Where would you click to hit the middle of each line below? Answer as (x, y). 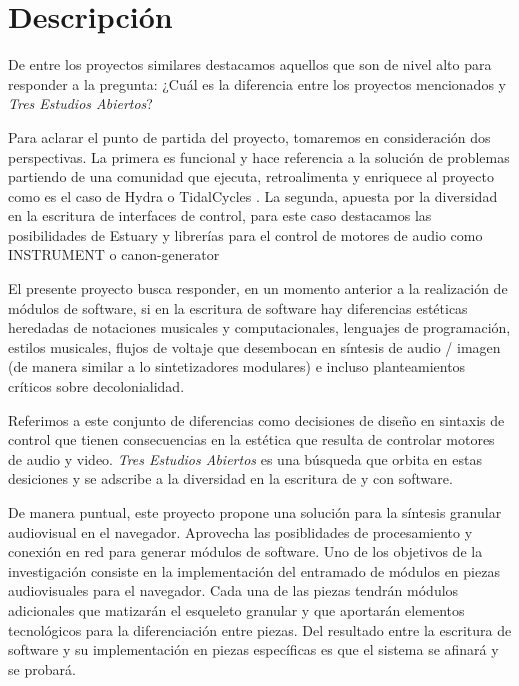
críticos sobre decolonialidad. (96, 386)
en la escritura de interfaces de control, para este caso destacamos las (220, 215)
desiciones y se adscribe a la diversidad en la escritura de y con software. (230, 478)
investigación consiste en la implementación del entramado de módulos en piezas (254, 570)
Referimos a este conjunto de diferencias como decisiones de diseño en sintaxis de (256, 419)
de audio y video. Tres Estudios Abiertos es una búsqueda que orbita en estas (245, 458)
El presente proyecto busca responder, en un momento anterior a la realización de (258, 288)
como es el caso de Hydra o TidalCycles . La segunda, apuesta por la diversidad (253, 195)
